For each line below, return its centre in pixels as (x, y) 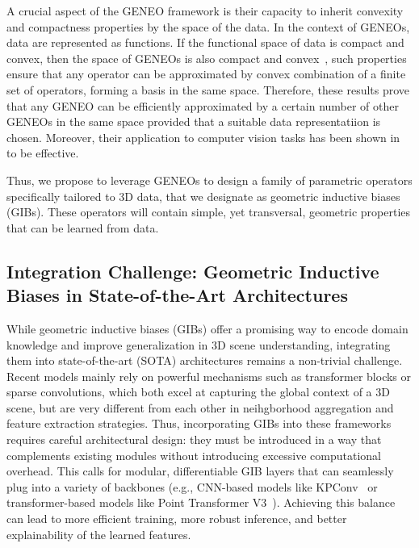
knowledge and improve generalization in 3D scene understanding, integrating (199, 344)
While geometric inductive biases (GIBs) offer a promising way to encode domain (207, 328)
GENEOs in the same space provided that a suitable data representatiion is (194, 121)
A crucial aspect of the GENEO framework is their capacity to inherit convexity (205, 10)
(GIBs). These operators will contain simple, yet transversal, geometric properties (209, 212)
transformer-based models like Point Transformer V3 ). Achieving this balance (201, 502)
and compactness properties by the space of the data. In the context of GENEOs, (208, 26)
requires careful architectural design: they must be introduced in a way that (194, 439)
